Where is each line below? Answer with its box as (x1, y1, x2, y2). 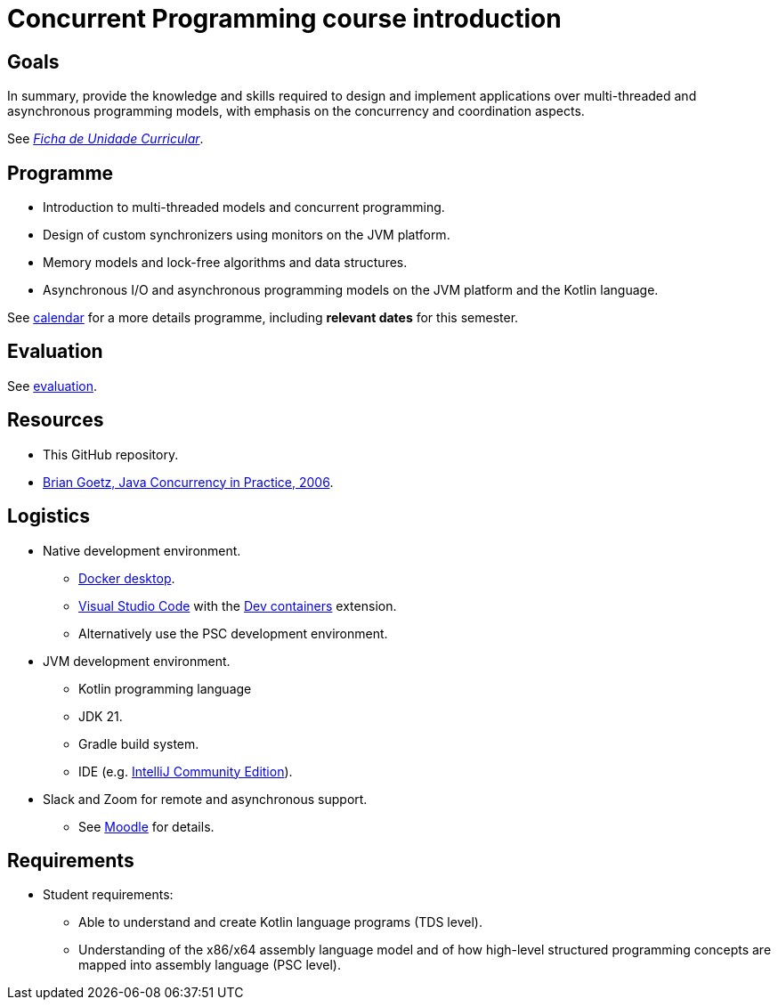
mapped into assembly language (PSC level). (78, 957, 341, 973)
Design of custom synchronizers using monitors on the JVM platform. (43, 227, 450, 243)
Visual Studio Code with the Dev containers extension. (78, 597, 397, 613)
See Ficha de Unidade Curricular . (7, 131, 204, 147)
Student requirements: (43, 887, 174, 903)
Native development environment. (43, 542, 241, 558)
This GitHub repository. (43, 446, 179, 462)
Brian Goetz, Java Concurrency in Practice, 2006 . (43, 474, 334, 490)
